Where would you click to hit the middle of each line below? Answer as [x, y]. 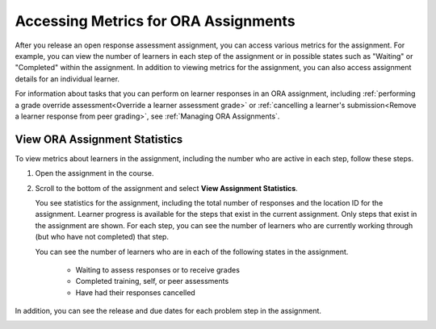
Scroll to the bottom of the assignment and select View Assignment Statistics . [166, 188]
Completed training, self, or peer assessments [152, 281]
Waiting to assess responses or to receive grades [157, 269]
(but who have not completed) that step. [102, 237]
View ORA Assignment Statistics [99, 139]
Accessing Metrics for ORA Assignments [155, 21]
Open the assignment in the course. [94, 173]
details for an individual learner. [67, 79]
